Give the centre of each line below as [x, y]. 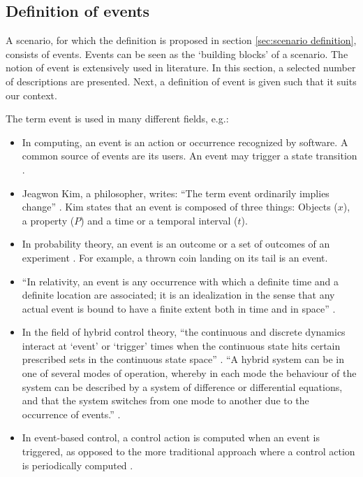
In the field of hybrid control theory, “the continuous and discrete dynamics [184, 332]
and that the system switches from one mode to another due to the [165, 400]
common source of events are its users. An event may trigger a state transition [190, 156]
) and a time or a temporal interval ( [159, 220]
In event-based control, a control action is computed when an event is [171, 437]
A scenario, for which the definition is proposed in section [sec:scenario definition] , [181, 40]
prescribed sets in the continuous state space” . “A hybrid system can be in [183, 359]
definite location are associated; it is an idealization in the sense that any [178, 295]
